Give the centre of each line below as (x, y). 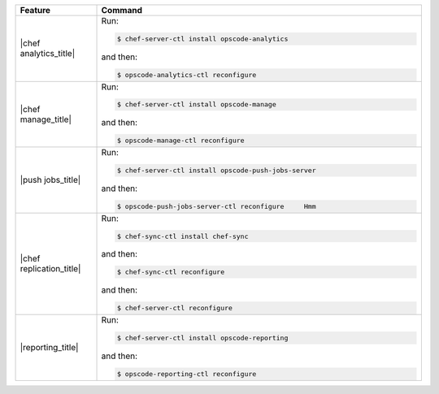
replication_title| (50, 269)
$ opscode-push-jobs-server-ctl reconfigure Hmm (216, 206)
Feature (35, 10)
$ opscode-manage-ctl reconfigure (180, 141)
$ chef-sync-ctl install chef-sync (183, 236)
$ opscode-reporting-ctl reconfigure (187, 374)
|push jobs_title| (50, 180)
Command (122, 10)
